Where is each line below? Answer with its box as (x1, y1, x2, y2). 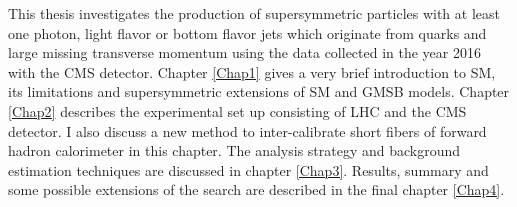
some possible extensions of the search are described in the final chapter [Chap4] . (8, 179, 505, 200)
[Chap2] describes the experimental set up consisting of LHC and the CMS (8, 100, 467, 121)
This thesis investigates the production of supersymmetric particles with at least (8, 3, 500, 23)
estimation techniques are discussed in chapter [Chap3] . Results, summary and (8, 159, 489, 180)
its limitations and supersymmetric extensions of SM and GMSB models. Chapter (8, 81, 510, 102)
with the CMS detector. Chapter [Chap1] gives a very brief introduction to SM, (8, 61, 496, 82)
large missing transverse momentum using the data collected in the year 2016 (8, 42, 481, 63)
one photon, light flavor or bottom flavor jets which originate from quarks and (8, 22, 487, 43)
